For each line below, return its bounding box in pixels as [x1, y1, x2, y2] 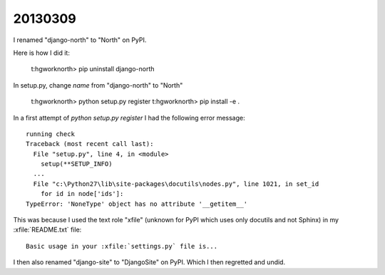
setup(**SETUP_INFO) [40, 160, 113, 168]
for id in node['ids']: [40, 190, 124, 198]
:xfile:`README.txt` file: [13, 225, 82, 234]
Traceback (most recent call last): [26, 140, 154, 148]
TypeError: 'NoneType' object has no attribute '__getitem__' [26, 199, 248, 208]
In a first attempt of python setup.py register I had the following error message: [13, 113, 245, 122]
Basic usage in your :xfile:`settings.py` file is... [26, 242, 217, 250]
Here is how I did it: [13, 48, 71, 57]
